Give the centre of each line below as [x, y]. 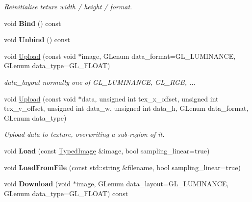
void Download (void [37, 184]
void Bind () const [33, 23]
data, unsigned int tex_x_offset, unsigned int [150, 98]
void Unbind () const [37, 39]
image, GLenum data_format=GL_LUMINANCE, [159, 56]
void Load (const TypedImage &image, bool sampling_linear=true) [107, 150]
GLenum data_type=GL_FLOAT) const [66, 193]
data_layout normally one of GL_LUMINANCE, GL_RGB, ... [100, 82]
